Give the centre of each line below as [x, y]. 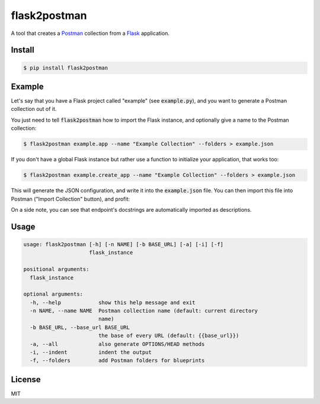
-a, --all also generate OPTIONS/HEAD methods [117, 344]
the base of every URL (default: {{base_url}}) [169, 336]
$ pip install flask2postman [66, 68]
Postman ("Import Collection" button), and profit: [71, 199]
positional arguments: [56, 269]
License [26, 379]
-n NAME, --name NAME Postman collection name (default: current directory [144, 311]
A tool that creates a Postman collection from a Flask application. [90, 33]
